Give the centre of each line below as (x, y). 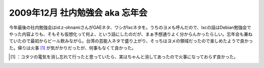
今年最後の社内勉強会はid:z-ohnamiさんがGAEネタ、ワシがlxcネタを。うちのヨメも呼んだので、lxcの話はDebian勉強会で (130, 27)
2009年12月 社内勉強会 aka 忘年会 (78, 13)
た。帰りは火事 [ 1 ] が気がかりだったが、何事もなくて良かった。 (73, 48)
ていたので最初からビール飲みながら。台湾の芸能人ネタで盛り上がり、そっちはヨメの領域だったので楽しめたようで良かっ (131, 41)
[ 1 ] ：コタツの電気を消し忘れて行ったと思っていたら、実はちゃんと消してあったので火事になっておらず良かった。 (124, 57)
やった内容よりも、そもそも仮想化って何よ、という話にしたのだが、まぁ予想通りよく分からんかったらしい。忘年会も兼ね (131, 34)
